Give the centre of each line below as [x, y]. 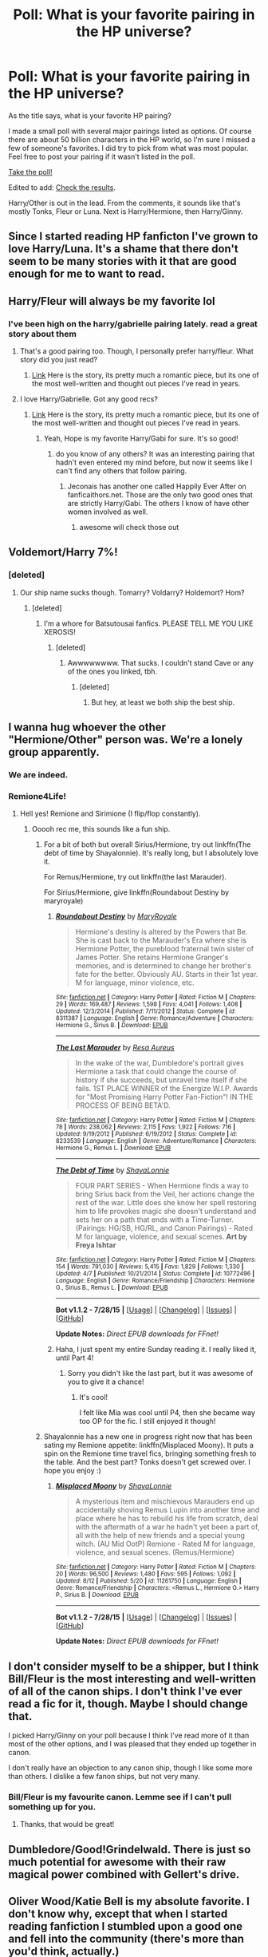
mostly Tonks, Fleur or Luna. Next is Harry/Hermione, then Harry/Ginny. [126, 211]
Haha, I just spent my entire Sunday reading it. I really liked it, [156, 1350]
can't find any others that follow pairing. [121, 471]
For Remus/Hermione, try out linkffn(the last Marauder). [135, 877]
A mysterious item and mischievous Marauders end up [165, 1501]
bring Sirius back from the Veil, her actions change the [165, 1194]
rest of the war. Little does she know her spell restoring [166, 1203]
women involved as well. [108, 512]
